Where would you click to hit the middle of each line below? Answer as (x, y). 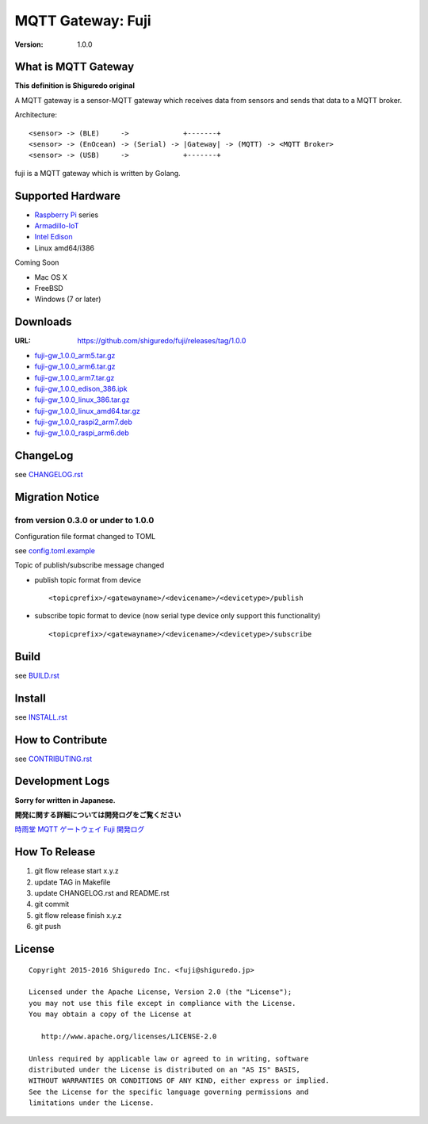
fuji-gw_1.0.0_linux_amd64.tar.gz (87, 411)
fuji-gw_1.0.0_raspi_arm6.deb (82, 433)
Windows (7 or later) (68, 299)
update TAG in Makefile (73, 882)
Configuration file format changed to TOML (85, 536)
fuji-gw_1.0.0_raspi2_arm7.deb (83, 422)
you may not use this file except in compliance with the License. (162, 1003)
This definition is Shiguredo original (75, 86)
